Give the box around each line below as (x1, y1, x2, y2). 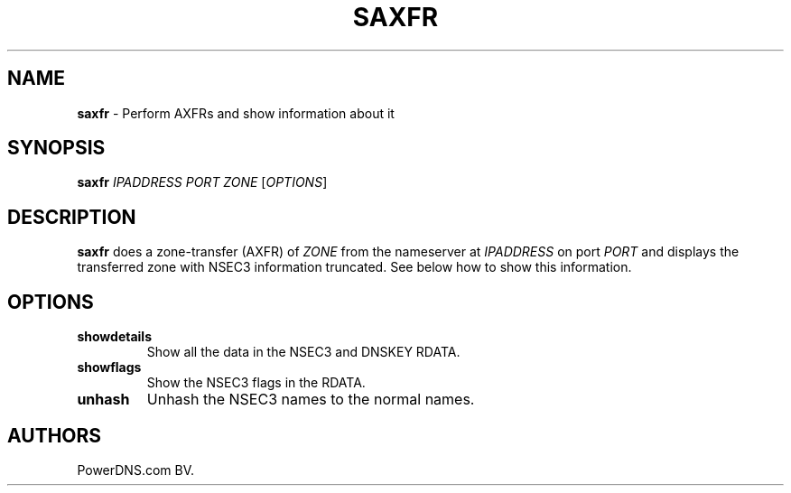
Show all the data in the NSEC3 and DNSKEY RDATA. (146, 344, 461, 360)
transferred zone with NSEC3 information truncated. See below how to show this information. (77, 259, 632, 275)
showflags (77, 359, 142, 376)
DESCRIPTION (7, 205, 136, 228)
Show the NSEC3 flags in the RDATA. (146, 375, 366, 391)
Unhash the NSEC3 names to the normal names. (146, 390, 475, 409)
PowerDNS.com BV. (77, 461, 195, 478)
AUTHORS (7, 423, 102, 447)
